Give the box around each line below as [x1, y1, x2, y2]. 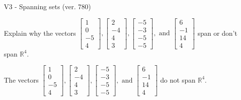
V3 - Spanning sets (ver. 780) [4, 1, 91, 11]
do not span [160, 74, 196, 85]
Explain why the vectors [4, 28, 76, 38]
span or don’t [197, 28, 238, 38]
